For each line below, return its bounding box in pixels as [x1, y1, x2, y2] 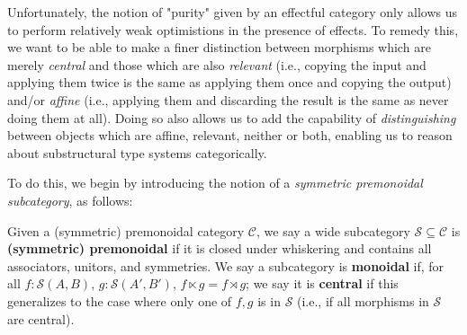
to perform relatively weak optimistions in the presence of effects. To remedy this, [7, 20, 459, 39]
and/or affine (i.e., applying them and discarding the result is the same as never [7, 90, 449, 109]
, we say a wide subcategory [256, 221, 410, 240]
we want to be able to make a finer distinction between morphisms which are [7, 38, 431, 57]
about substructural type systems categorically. [7, 143, 267, 162]
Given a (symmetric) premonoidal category [7, 221, 245, 240]
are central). [7, 309, 75, 328]
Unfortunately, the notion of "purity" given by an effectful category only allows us [7, 3, 458, 21]
